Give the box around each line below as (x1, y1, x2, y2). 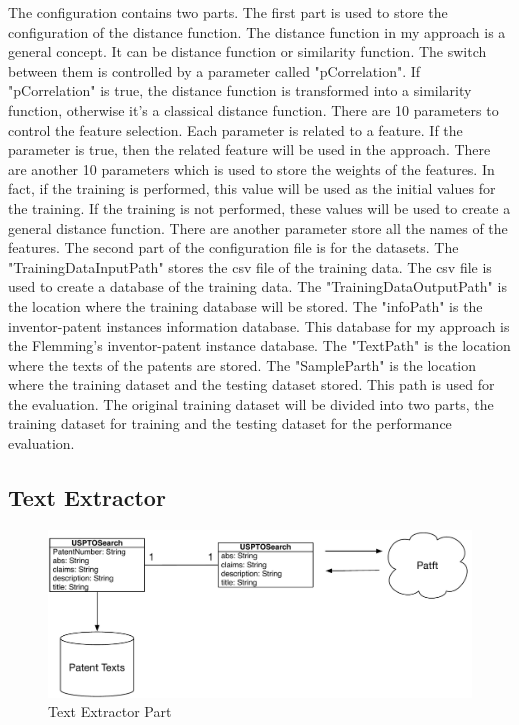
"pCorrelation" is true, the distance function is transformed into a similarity (8, 80, 472, 101)
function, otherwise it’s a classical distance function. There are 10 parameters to (8, 99, 499, 120)
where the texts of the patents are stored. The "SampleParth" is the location (8, 354, 477, 375)
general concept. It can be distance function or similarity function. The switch (8, 41, 487, 62)
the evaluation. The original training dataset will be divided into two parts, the (8, 393, 494, 414)
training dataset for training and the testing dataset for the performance (8, 413, 452, 434)
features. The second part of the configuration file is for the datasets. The (8, 237, 459, 258)
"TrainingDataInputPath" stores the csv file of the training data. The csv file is (8, 256, 492, 277)
